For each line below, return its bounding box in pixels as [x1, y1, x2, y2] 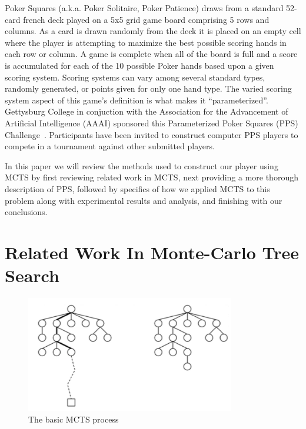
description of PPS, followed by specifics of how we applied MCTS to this [5, 182, 270, 195]
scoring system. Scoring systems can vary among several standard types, [5, 71, 265, 83]
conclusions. [5, 206, 48, 218]
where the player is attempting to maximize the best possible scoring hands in [5, 36, 287, 48]
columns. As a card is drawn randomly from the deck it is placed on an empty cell [5, 25, 301, 37]
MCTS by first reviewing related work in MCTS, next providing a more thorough [5, 171, 298, 183]
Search [5, 263, 59, 287]
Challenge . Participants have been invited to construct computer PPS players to [5, 128, 298, 140]
